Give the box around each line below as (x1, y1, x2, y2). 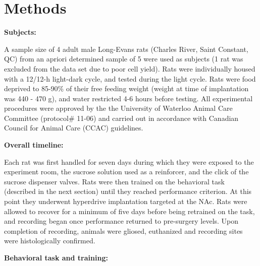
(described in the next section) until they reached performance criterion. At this (4, 186, 252, 196)
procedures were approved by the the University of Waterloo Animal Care (4, 103, 233, 113)
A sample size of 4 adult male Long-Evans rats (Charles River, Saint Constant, (4, 43, 248, 54)
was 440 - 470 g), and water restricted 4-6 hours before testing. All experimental (4, 93, 253, 103)
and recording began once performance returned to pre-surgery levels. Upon (4, 216, 239, 226)
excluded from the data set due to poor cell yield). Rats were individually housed (4, 63, 255, 74)
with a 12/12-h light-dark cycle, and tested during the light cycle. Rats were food (4, 73, 256, 84)
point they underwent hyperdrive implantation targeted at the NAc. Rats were (4, 196, 247, 207)
